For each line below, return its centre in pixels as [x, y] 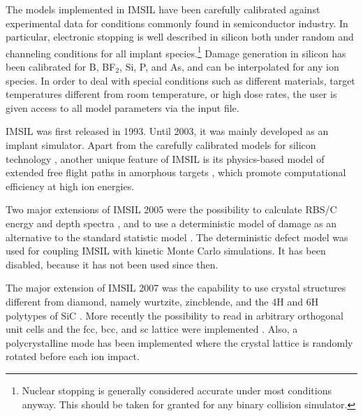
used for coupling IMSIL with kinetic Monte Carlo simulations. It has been [166, 251]
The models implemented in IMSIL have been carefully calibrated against [163, 9]
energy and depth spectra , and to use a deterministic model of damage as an [171, 223]
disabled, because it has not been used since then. [112, 264]
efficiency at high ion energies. [70, 186]
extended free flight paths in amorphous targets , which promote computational [176, 172]
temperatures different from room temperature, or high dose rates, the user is [171, 94]
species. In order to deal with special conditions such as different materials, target [180, 80]
